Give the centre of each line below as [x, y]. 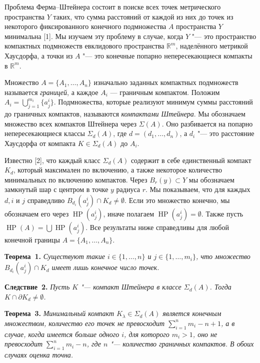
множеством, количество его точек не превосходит [85, 323]
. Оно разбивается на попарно [207, 123]
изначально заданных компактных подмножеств [166, 82]
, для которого [147, 334]
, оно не [205, 334]
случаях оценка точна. [39, 355]
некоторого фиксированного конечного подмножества [85, 26]
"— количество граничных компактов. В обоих [182, 344]
